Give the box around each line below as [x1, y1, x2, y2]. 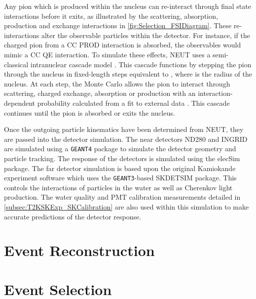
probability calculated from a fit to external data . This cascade [37, 97, 230, 108]
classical [4, 59, 29, 69]
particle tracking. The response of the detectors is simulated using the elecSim [4, 153, 240, 163]
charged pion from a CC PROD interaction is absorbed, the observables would [4, 40, 241, 50]
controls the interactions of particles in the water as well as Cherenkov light [4, 182, 233, 192]
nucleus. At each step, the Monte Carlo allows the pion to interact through [4, 78, 230, 88]
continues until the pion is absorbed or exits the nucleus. [4, 107, 175, 118]
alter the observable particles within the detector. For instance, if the [41, 30, 250, 40]
